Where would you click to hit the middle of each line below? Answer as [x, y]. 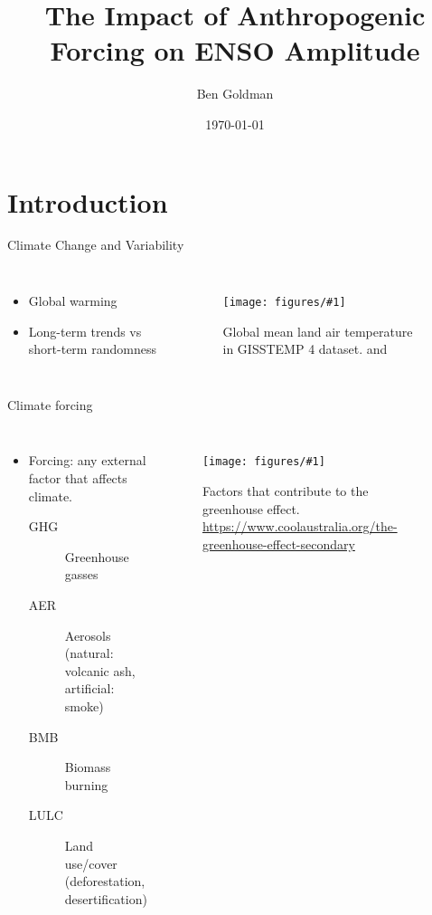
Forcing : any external [87, 460]
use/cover [91, 863]
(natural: [89, 653]
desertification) [106, 898]
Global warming [73, 301]
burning [86, 784]
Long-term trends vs [85, 331]
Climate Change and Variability [96, 245]
